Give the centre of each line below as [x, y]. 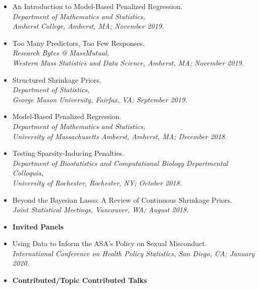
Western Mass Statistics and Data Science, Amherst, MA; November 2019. [128, 62]
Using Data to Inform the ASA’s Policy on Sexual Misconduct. [110, 243]
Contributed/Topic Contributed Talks [80, 280]
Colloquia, [28, 173]
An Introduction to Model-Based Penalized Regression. [97, 6]
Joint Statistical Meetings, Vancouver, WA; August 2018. [100, 210]
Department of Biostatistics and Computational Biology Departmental [120, 163]
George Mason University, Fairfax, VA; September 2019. [100, 99]
